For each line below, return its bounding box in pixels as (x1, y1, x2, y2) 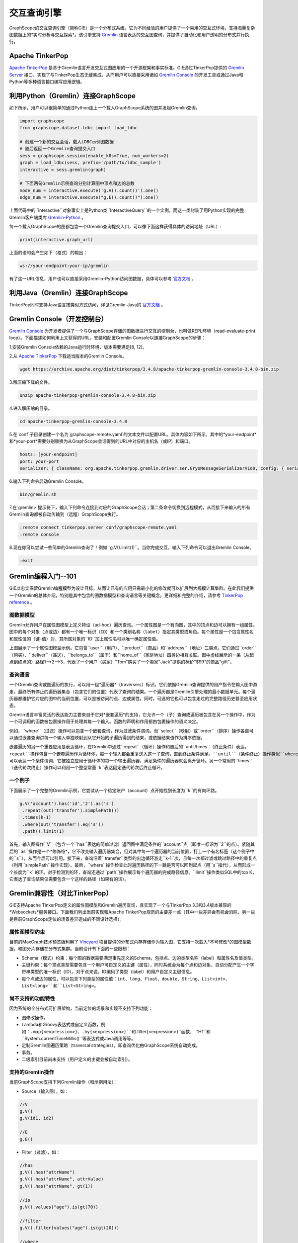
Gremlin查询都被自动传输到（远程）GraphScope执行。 (9, 511, 121, 517)
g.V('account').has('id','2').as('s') (19, 800, 114, 806)
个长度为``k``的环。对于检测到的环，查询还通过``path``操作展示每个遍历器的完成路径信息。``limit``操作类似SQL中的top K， (9, 869, 257, 875)
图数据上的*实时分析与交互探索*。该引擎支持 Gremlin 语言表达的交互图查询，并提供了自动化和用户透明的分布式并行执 (9, 31, 249, 37)
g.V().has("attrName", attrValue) (19, 1176, 104, 1182)
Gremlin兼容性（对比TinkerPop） (9, 889, 113, 897)
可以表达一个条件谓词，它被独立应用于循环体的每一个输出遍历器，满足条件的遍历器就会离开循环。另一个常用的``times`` (9, 758, 252, 764)
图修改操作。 (21, 1014, 48, 1020)
